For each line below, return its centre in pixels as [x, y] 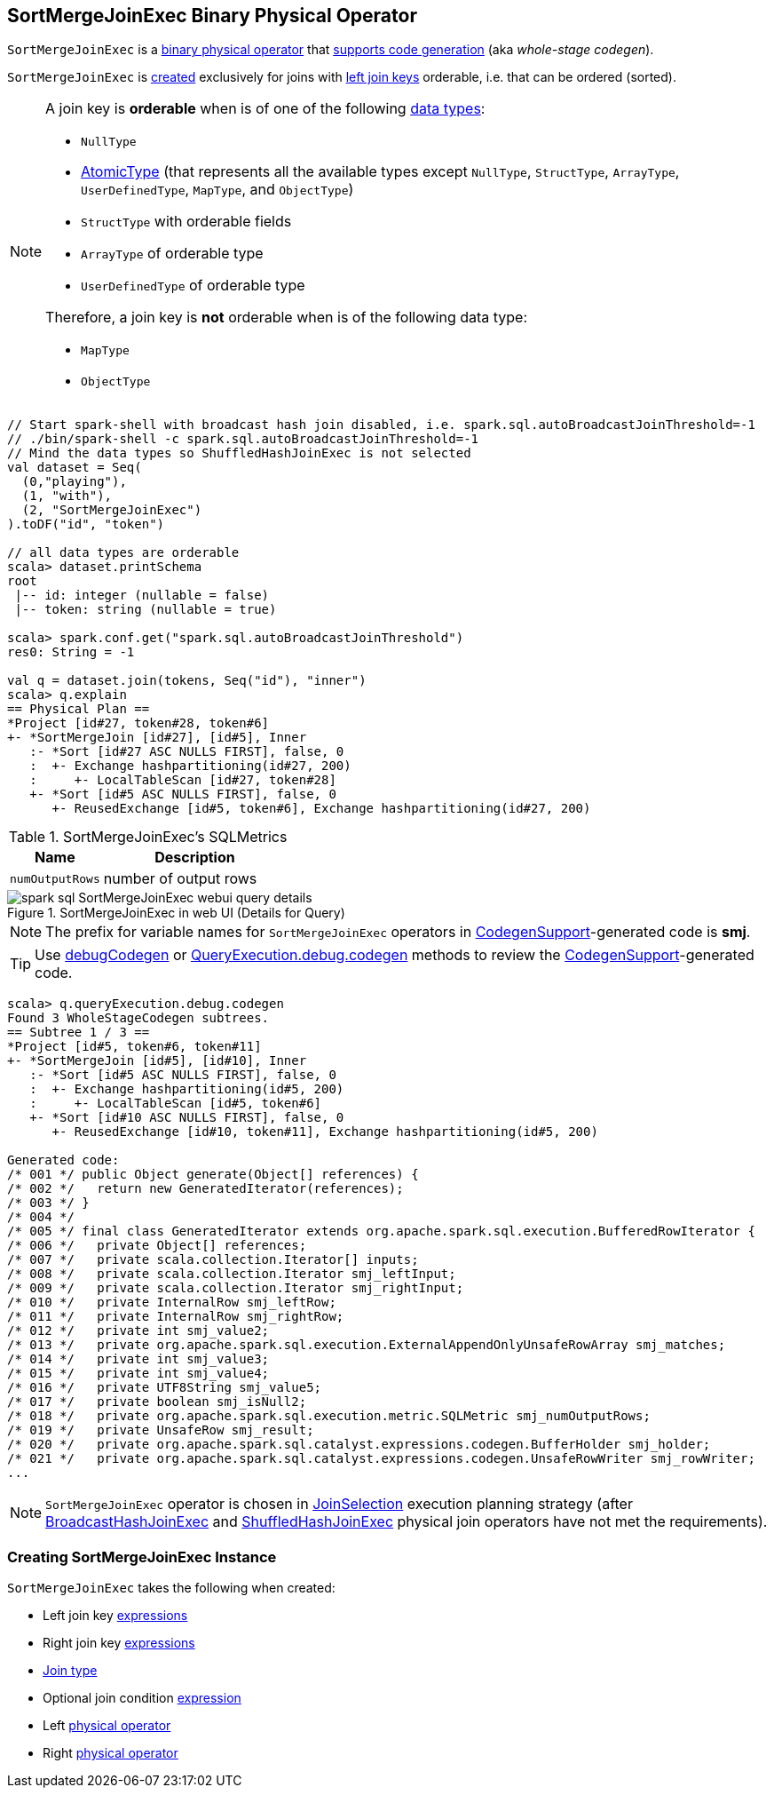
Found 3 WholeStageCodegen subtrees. [138, 1018]
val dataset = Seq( [75, 468]
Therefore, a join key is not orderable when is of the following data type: [287, 318]
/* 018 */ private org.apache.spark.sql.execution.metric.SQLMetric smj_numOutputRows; [329, 1416]
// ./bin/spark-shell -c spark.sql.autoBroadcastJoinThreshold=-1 [243, 439]
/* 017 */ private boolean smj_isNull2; [157, 1402]
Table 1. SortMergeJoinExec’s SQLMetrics [148, 837]
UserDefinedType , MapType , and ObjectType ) [217, 190]
